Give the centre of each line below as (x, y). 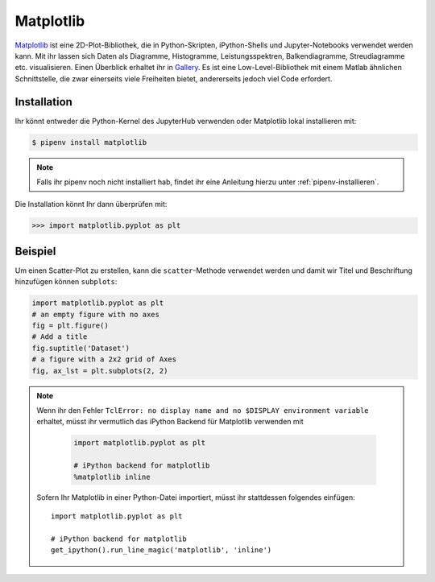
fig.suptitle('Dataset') (81, 348)
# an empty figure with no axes (96, 314)
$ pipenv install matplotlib (89, 142)
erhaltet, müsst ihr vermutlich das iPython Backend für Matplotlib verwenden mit (170, 422)
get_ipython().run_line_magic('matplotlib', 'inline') (162, 550)
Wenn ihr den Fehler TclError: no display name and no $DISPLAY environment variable (203, 410)
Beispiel (35, 251)
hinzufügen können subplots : (66, 282)
